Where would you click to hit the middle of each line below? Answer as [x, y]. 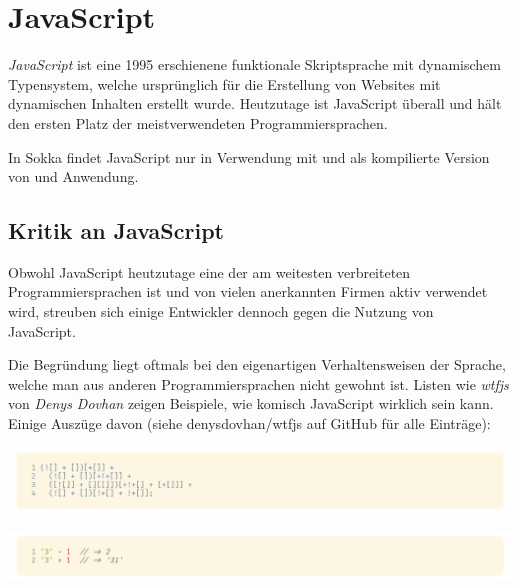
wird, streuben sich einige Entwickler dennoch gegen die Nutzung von [221, 311]
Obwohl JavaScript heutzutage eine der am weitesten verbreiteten [209, 271]
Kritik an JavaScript [116, 230]
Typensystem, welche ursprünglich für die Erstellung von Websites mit [224, 83]
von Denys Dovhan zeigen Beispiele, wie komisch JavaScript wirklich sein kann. [251, 403]
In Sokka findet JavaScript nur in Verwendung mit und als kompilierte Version [249, 156]
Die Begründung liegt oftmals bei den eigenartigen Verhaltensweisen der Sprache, [257, 364]
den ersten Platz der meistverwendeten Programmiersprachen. [198, 122]
